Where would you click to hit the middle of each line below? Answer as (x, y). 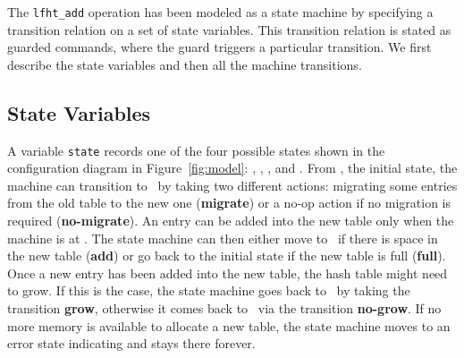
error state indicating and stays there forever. (131, 343)
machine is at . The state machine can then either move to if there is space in (223, 238)
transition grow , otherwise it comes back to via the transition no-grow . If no (224, 308)
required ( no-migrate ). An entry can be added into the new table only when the (231, 221)
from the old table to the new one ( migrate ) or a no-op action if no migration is (229, 203)
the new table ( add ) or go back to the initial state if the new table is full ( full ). (227, 256)
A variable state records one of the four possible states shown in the (196, 150)
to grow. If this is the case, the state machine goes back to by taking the (209, 290)
